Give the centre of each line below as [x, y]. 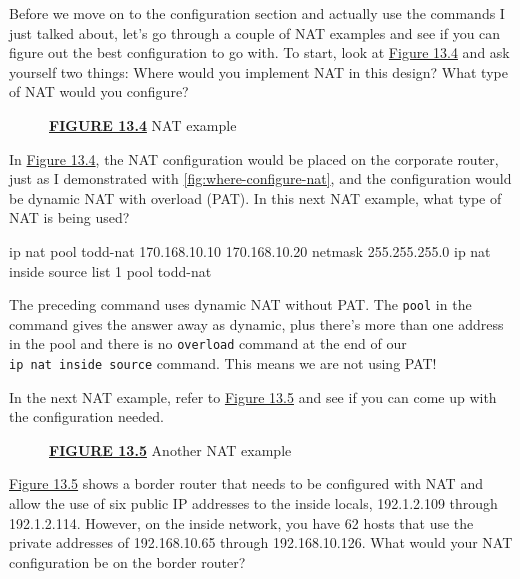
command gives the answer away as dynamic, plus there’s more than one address [256, 323]
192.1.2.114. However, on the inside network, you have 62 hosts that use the [241, 522]
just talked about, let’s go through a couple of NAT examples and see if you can [255, 32]
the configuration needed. [86, 416]
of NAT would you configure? [99, 91]
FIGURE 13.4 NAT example [143, 124]
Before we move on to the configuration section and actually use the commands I [257, 13]
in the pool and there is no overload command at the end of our [208, 343]
